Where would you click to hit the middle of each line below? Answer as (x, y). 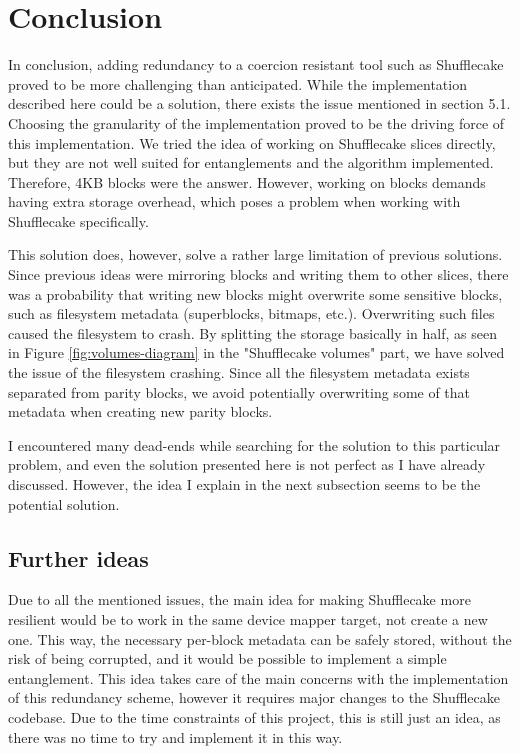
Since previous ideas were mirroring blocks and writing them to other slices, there (258, 274)
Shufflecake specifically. (78, 220)
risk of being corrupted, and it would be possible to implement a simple (227, 658)
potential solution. (64, 503)
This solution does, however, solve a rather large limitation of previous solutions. (255, 254)
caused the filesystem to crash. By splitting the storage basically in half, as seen (252, 332)
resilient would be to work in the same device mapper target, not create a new (248, 618)
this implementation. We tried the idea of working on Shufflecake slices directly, (252, 142)
